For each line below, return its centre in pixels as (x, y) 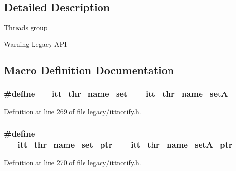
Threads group (26, 27)
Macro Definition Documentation (89, 70)
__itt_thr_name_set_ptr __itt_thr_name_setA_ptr (118, 144)
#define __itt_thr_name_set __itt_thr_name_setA (116, 94)
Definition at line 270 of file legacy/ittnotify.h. (73, 163)
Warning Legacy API (35, 43)
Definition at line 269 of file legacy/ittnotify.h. (73, 112)
